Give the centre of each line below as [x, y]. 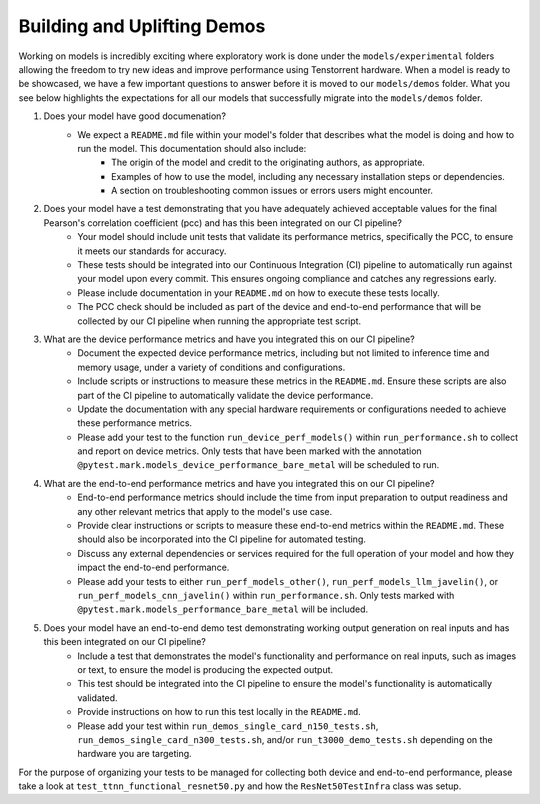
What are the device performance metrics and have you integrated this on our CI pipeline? [229, 339]
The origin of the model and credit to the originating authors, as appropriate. [268, 162]
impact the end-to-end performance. [153, 567]
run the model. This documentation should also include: [192, 148]
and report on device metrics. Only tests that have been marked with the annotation [249, 451]
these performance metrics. [135, 423]
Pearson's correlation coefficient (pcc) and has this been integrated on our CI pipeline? [222, 222]
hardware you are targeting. [134, 754]
